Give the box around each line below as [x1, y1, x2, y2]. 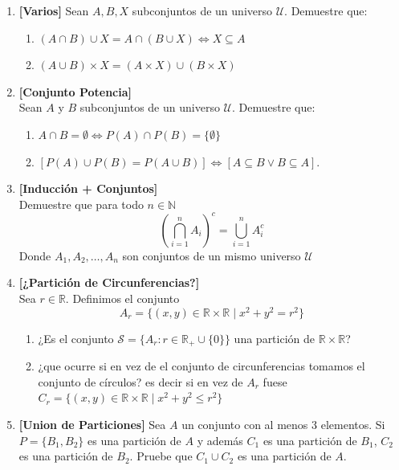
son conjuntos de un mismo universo [122, 247, 301, 264]
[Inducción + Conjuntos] [18, 180, 158, 197]
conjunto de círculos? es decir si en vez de [38, 373, 243, 390]
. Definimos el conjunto [65, 290, 180, 307]
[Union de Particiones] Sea [18, 415, 166, 432]
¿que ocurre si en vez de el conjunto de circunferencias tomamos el [38, 358, 365, 374]
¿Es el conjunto [38, 329, 114, 346]
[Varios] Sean [18, 2, 89, 18]
